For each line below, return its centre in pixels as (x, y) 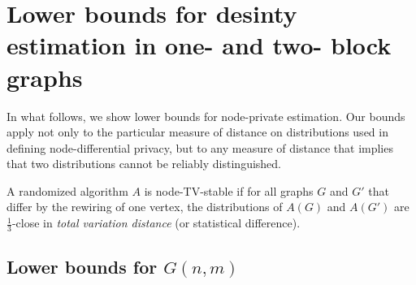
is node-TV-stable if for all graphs (229, 190)
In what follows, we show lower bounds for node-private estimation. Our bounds (206, 116)
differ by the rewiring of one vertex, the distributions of (145, 207)
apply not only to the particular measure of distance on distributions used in (197, 132)
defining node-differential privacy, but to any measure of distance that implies (200, 147)
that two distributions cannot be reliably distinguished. (144, 164)
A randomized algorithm (67, 190)
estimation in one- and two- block (199, 45)
